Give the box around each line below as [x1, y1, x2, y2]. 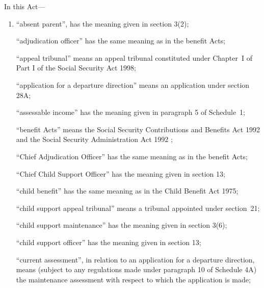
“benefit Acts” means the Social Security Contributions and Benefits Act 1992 [16, 124, 260, 134]
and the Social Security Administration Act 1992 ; [16, 134, 173, 145]
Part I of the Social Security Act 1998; [16, 62, 136, 73]
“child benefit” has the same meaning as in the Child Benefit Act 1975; [16, 185, 239, 196]
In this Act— [4, 1, 45, 11]
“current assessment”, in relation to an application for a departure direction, [16, 254, 255, 265]
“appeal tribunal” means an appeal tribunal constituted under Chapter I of [16, 52, 252, 63]
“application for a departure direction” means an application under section [16, 79, 250, 90]
